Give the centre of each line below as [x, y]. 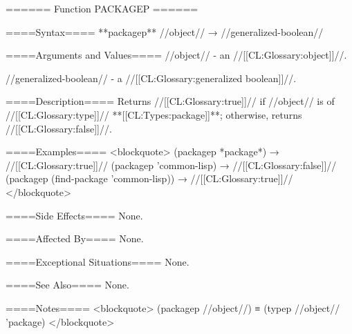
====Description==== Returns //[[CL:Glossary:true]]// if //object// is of [170, 101]
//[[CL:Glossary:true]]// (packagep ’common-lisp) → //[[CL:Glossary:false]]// [171, 165]
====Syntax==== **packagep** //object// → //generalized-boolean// [165, 31]
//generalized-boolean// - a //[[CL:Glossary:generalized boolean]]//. [151, 78]
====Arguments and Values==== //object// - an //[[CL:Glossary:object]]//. [176, 55]
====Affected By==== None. [75, 238]
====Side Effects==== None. [74, 215]
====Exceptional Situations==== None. [98, 261]
